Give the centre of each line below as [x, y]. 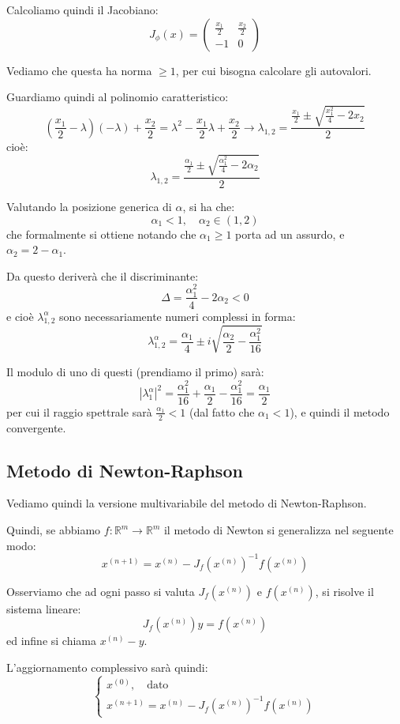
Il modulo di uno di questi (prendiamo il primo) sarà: [135, 371]
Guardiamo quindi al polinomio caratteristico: [118, 97]
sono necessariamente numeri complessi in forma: [178, 316]
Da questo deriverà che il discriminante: [103, 275]
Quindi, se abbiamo [54, 530]
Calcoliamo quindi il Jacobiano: [82, 9]
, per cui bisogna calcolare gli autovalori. [273, 70]
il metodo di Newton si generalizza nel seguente [279, 530]
